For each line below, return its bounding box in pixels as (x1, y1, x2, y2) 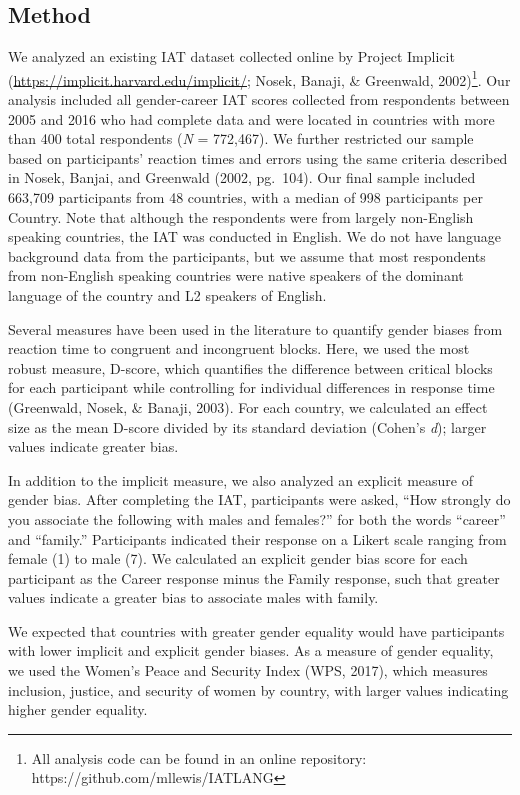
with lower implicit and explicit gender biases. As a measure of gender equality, (8, 640, 494, 661)
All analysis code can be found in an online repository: (31, 747, 367, 768)
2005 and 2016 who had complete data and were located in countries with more (8, 108, 495, 129)
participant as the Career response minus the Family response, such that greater (8, 567, 500, 588)
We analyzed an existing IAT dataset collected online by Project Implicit (8, 46, 455, 67)
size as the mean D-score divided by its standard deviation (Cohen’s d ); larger (8, 416, 487, 437)
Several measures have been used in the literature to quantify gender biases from (8, 318, 503, 339)
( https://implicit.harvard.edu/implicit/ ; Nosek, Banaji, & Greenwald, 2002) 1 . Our (8, 66, 511, 90)
